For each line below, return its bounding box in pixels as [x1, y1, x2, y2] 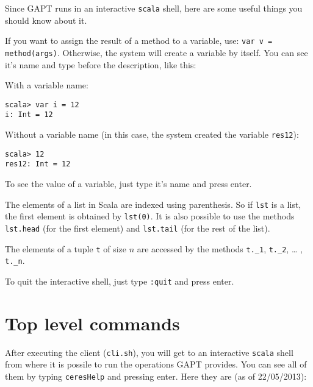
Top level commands [5, 310, 180, 335]
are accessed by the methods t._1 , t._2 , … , [137, 242, 303, 255]
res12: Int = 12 [5, 160, 71, 169]
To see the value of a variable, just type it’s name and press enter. [5, 177, 252, 190]
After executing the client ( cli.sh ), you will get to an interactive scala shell [5, 346, 293, 358]
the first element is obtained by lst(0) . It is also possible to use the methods [5, 210, 295, 222]
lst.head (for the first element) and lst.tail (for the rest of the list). [5, 221, 270, 234]
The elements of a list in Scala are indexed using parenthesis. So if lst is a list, [5, 197, 301, 210]
